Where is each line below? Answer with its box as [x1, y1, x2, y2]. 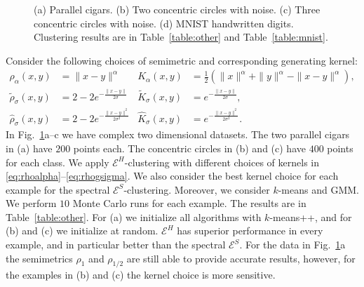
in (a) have [6, 140, 53, 155]
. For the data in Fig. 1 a [239, 237, 346, 252]
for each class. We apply [6, 154, 109, 169]
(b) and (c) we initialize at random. [6, 223, 159, 238]
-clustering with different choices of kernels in [124, 154, 319, 169]
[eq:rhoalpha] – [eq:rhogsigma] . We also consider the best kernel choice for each [6, 168, 339, 183]
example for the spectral [6, 182, 110, 196]
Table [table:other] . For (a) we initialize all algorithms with [6, 209, 262, 224]
